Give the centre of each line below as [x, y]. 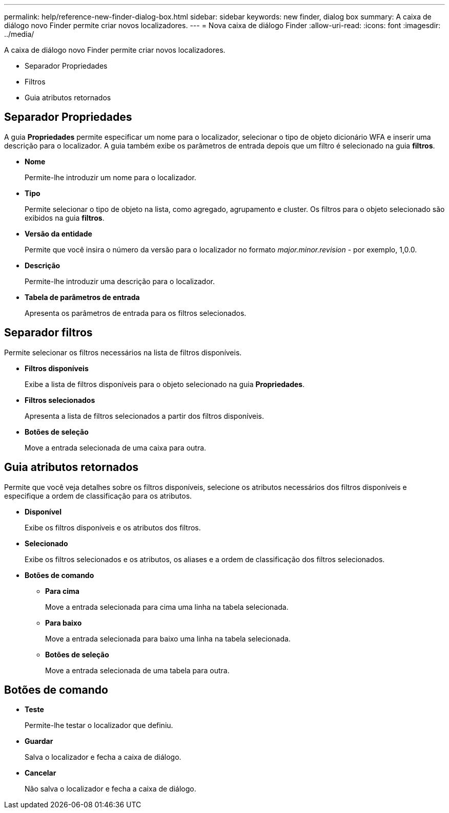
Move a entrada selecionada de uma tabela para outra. [137, 670]
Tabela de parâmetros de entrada [82, 297]
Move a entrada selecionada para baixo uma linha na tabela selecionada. [168, 638]
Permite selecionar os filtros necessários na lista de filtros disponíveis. [123, 352]
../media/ [19, 34]
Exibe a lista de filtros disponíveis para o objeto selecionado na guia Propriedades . [165, 384]
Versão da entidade [58, 233]
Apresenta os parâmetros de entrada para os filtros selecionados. [136, 313]
